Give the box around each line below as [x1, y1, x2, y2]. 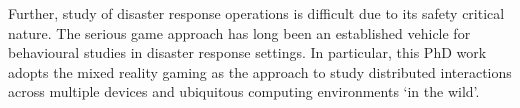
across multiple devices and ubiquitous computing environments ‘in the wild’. [8, 81, 480, 102]
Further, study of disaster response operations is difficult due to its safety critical [8, 3, 505, 23]
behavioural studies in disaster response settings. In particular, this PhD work [8, 42, 487, 63]
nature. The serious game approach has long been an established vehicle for [8, 22, 471, 43]
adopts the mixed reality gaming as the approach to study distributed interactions [8, 61, 512, 82]
